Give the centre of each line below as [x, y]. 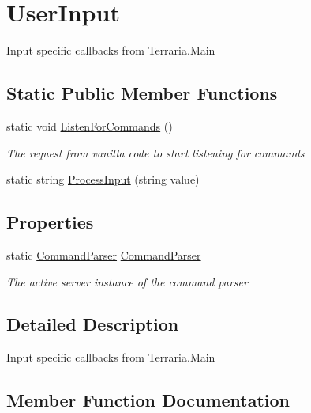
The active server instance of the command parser [127, 281]
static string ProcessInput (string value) [103, 179]
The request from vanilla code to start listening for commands [155, 152]
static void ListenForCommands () [90, 125]
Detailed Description [93, 324]
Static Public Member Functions [142, 93]
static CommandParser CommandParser [104, 254]
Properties [50, 222]
